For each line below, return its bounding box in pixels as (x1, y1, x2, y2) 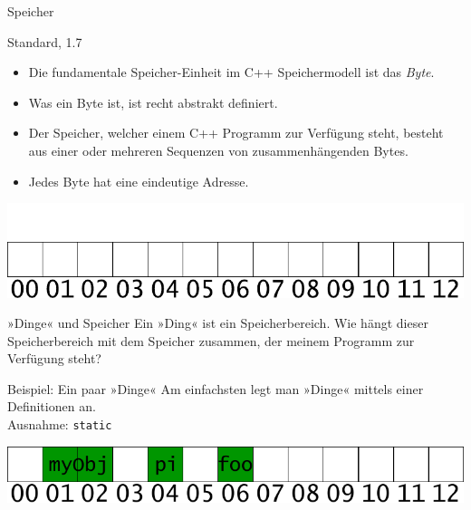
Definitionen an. (7, 397, 96, 416)
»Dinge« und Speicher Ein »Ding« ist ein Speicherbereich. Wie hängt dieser (7, 313, 428, 332)
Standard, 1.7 (7, 32, 82, 51)
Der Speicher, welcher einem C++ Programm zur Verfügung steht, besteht (28, 123, 444, 142)
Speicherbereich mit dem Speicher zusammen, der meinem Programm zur (7, 331, 415, 350)
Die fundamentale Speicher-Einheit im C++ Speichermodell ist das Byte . (28, 63, 435, 82)
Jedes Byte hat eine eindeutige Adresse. (28, 171, 249, 190)
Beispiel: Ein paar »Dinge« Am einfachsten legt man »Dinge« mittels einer (7, 379, 424, 398)
